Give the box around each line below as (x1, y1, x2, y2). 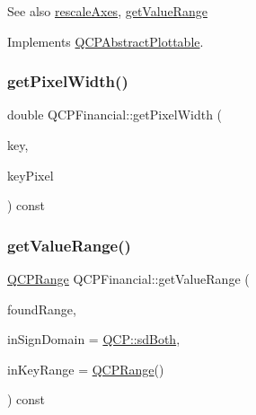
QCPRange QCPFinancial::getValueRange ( (7, 269, 250, 287)
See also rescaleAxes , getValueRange (7, 2, 207, 20)
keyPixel (7, 165, 54, 184)
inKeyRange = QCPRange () (7, 359, 164, 378)
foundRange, (7, 299, 76, 318)
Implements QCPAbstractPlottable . (7, 31, 204, 50)
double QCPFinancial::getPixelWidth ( (7, 105, 223, 124)
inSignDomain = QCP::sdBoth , (7, 330, 181, 349)
